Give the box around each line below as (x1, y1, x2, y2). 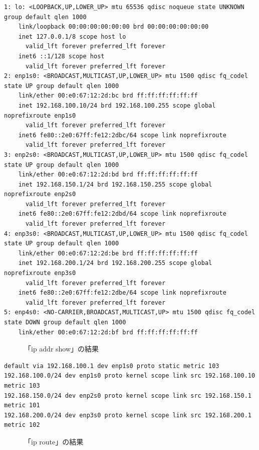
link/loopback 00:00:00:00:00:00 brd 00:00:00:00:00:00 (18, 23, 209, 31)
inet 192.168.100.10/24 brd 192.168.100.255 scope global (18, 102, 216, 109)
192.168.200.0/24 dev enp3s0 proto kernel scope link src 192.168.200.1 (4, 411, 251, 419)
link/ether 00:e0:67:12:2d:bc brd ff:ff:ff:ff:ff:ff (18, 92, 198, 100)
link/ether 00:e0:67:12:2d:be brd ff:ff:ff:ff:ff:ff (18, 249, 198, 257)
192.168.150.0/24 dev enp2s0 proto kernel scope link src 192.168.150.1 (4, 392, 251, 399)
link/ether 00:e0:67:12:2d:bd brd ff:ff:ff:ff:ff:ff (18, 171, 198, 178)
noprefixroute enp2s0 (4, 191, 76, 198)
